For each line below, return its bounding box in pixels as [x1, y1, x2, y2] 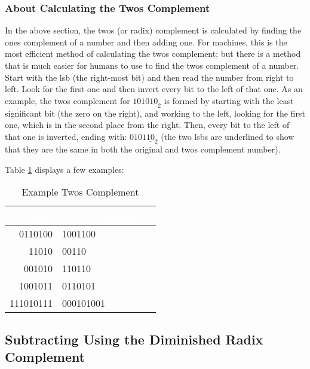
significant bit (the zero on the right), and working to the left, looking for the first [5, 106, 305, 119]
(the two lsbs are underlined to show [161, 130, 294, 142]
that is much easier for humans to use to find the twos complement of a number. [5, 59, 299, 71]
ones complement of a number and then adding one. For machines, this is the [5, 35, 287, 48]
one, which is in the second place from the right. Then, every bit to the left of [5, 118, 290, 131]
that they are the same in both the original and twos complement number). [5, 143, 281, 155]
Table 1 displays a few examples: [5, 163, 124, 175]
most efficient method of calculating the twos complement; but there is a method [5, 47, 301, 60]
